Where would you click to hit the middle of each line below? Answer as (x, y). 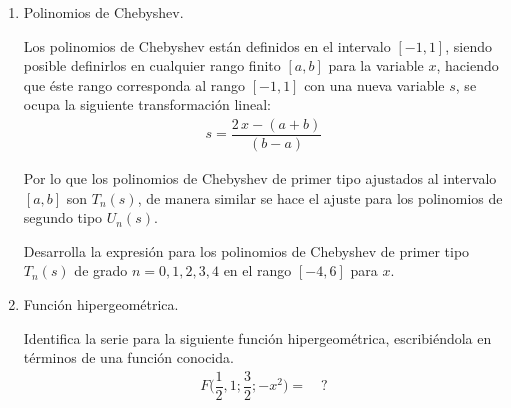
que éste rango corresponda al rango (134, 84)
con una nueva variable (374, 84)
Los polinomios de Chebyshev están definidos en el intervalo (207, 45)
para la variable (376, 65)
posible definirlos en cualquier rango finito (152, 65)
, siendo (468, 45)
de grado (101, 270)
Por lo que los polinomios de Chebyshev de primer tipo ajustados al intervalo (260, 178)
